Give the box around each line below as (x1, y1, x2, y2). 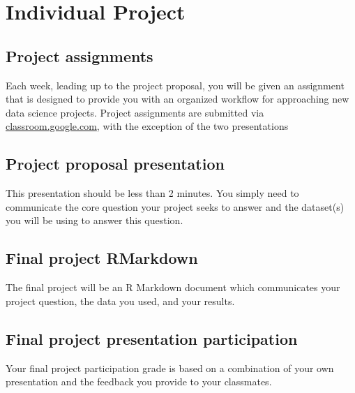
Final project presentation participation (6, 327, 298, 349)
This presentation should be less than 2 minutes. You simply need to (6, 186, 299, 200)
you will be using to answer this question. (6, 213, 183, 228)
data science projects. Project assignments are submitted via (6, 105, 264, 119)
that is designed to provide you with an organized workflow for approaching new (6, 91, 349, 106)
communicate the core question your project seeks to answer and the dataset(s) (6, 199, 345, 214)
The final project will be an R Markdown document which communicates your (6, 280, 340, 295)
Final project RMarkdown (6, 247, 198, 269)
